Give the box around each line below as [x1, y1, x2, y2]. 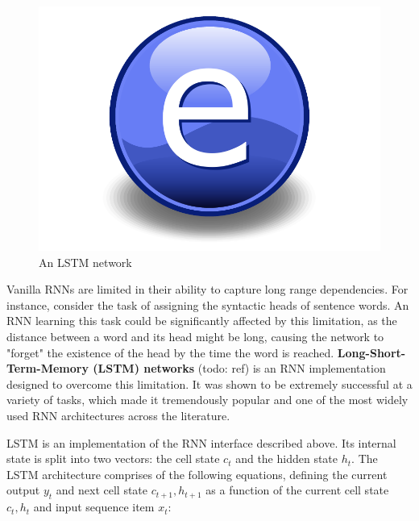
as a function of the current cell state [205, 481, 389, 498]
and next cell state [56, 481, 148, 498]
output [6, 481, 40, 498]
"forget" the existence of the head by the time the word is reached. [6, 344, 334, 361]
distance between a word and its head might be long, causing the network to [6, 327, 384, 344]
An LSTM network [39, 253, 132, 270]
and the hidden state [235, 450, 338, 467]
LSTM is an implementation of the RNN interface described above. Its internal [6, 434, 396, 451]
